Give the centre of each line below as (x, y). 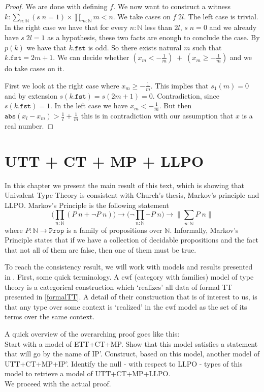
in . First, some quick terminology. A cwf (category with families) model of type (129, 277)
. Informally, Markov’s (204, 230)
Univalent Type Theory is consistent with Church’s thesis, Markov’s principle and (132, 195)
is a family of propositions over (114, 230)
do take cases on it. (35, 68)
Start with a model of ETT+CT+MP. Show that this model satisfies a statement (131, 343)
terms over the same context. (50, 316)
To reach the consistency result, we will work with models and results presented (129, 267)
